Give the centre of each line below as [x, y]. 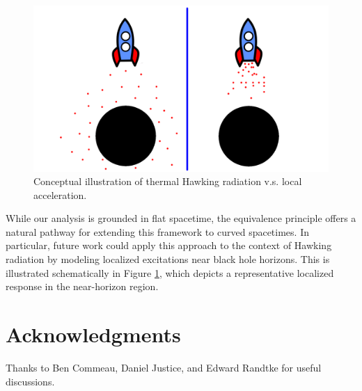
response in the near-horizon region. [82, 286]
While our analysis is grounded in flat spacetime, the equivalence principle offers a [181, 218]
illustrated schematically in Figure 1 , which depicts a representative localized [170, 272]
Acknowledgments [93, 334]
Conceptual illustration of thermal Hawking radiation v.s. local [168, 181]
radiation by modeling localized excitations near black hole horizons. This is [168, 259]
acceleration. [60, 194]
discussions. [30, 381]
